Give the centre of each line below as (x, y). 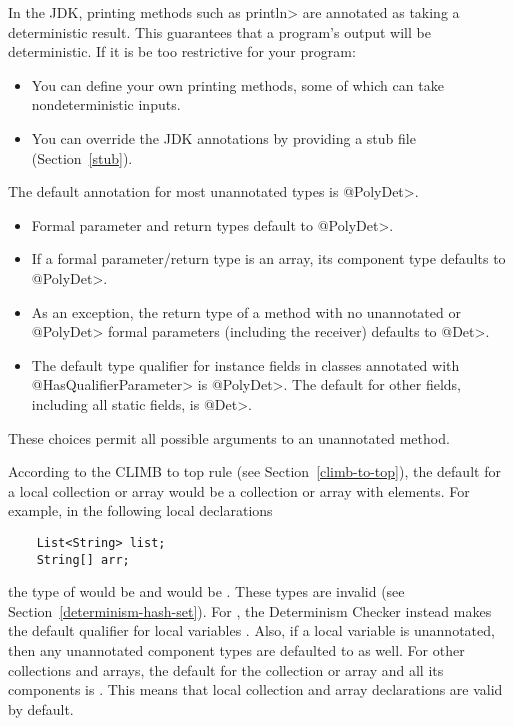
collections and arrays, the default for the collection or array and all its (226, 669)
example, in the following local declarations (140, 510)
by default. (41, 708)
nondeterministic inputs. (106, 104)
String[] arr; (83, 559)
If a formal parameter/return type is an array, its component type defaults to (268, 258)
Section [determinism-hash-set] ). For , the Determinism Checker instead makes (250, 610)
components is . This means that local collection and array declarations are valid (255, 689)
